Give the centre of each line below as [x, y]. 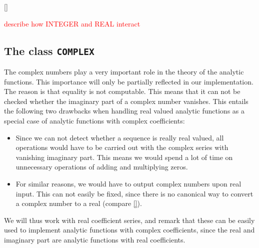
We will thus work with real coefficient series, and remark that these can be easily [129, 220]
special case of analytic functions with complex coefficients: [94, 120]
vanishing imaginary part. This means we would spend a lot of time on [124, 157]
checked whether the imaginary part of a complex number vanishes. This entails [126, 101]
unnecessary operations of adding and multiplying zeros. [102, 167]
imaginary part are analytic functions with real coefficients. [95, 239]
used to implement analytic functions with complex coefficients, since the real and [129, 230]
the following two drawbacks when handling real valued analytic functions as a [124, 111]
